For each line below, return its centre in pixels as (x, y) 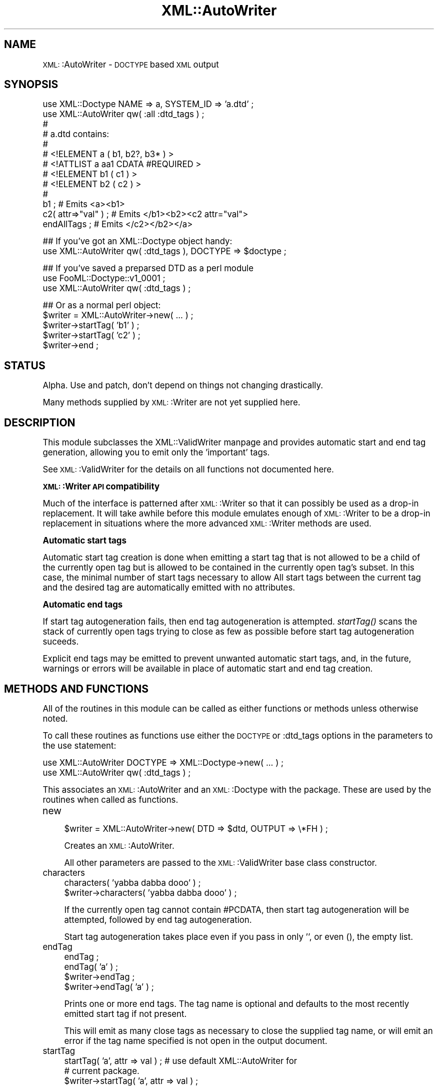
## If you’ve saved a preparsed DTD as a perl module (148, 268)
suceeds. (61, 642)
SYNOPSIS (31, 85)
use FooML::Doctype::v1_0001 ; (104, 279)
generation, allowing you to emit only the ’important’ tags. (156, 453)
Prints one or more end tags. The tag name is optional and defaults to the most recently (237, 1004)
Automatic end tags (83, 605)
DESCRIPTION (40, 422)
